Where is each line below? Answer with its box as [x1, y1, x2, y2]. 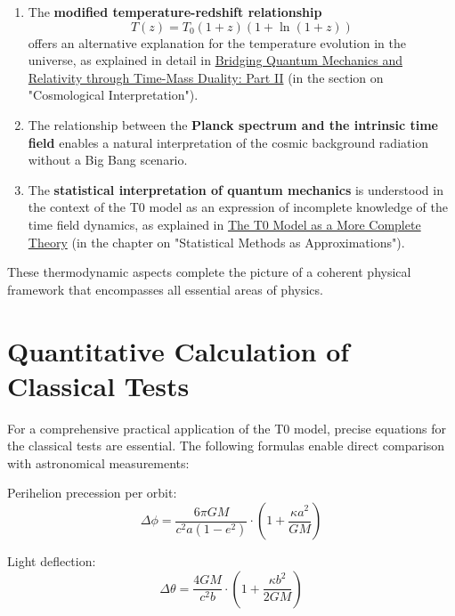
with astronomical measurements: [7, 453, 190, 472]
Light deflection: [7, 552, 96, 570]
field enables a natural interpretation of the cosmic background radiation [28, 133, 429, 151]
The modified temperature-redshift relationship [28, 3, 322, 20]
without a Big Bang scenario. [28, 150, 188, 169]
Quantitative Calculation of [7, 332, 350, 369]
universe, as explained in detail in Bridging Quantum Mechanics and [28, 51, 402, 69]
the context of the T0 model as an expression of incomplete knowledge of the [28, 198, 448, 216]
